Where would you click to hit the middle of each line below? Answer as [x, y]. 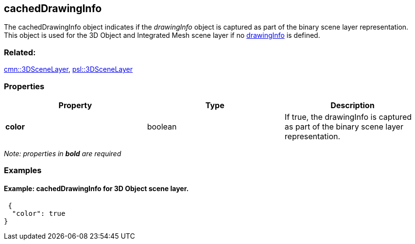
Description [353, 105]
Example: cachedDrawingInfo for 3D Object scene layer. [96, 188]
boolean [162, 126]
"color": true [39, 213]
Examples [23, 171]
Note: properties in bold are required [63, 153]
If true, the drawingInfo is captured [348, 117]
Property [75, 105]
